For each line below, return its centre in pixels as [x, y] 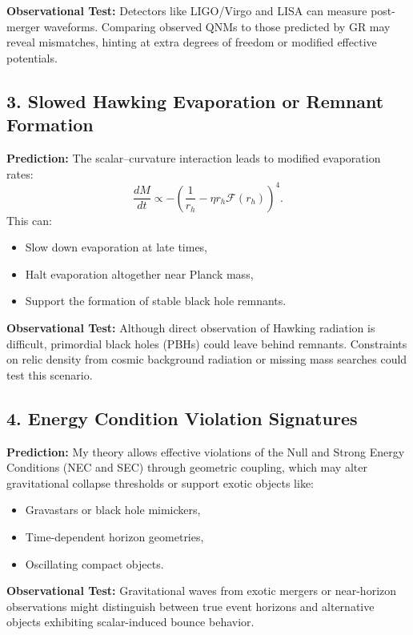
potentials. [32, 57]
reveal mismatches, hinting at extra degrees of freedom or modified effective [192, 42]
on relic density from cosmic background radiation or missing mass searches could [207, 359]
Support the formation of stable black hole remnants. [156, 301]
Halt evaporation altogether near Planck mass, [139, 273]
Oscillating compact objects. [94, 563]
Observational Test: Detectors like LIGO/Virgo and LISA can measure [187, 10]
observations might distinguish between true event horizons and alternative [190, 606]
